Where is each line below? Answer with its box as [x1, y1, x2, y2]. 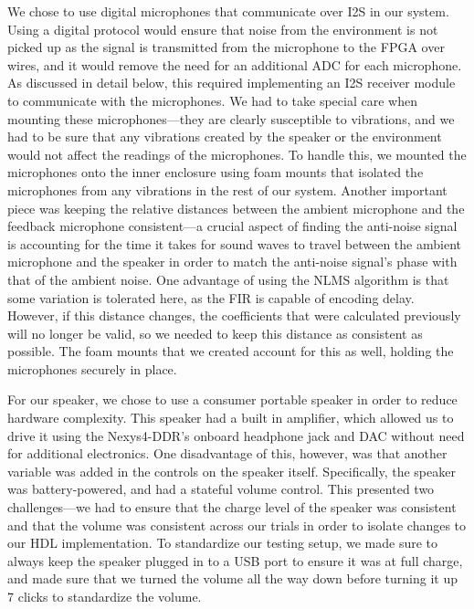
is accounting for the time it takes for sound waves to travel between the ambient [7, 234, 461, 253]
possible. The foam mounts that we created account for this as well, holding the [7, 341, 454, 361]
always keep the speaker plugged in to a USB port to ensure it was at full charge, [7, 551, 463, 570]
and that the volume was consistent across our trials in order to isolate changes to [7, 515, 467, 534]
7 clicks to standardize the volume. [7, 587, 202, 605]
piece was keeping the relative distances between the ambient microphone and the [7, 198, 465, 217]
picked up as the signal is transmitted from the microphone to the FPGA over [7, 37, 445, 57]
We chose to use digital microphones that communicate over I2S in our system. [7, 2, 449, 20]
